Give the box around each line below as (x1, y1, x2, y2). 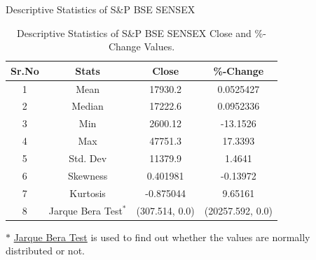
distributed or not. (6, 243, 85, 258)
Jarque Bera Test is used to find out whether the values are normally (13, 229, 310, 244)
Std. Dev (69, 151, 107, 165)
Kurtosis (69, 185, 106, 200)
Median (71, 99, 104, 113)
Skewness (68, 168, 108, 182)
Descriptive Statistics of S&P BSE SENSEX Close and (17, 25, 252, 40)
